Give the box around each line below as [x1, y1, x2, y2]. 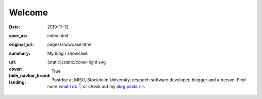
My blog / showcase [47, 50, 88, 56]
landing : [9, 79, 26, 85]
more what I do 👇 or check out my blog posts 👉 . [47, 84, 146, 89]
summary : [9, 50, 31, 56]
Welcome [9, 7, 48, 18]
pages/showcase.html [47, 41, 92, 48]
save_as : [9, 33, 28, 38]
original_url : [9, 41, 34, 48]
